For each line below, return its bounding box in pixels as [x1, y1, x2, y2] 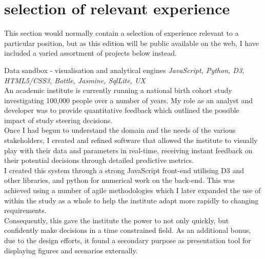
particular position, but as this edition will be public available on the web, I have [4, 37, 259, 48]
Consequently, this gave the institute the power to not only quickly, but [4, 215, 229, 225]
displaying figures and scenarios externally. [4, 245, 138, 255]
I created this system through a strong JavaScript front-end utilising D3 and [4, 164, 244, 175]
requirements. [4, 205, 47, 216]
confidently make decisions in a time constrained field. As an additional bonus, [4, 225, 251, 236]
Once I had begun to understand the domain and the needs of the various [4, 125, 236, 135]
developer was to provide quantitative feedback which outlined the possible [4, 105, 239, 115]
